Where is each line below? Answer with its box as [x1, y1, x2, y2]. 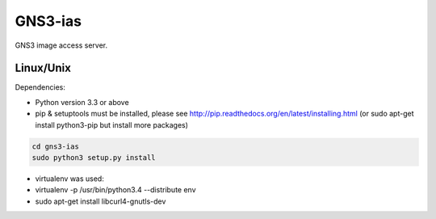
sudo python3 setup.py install [31, 154, 157, 162]
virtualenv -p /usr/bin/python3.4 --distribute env [35, 185, 197, 195]
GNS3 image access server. [15, 40, 108, 50]
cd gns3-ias [31, 141, 80, 151]
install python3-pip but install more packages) [35, 120, 189, 129]
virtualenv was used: [35, 174, 104, 183]
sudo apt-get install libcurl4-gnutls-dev [35, 196, 166, 206]
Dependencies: [15, 82, 66, 92]
